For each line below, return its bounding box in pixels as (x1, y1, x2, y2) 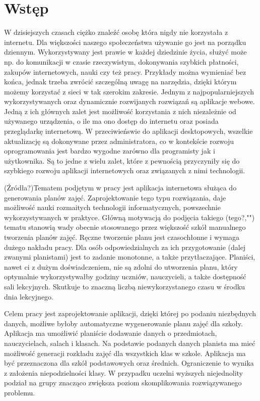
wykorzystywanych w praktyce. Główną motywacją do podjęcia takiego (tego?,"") (4, 212, 255, 222)
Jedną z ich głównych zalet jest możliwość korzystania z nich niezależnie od (4, 106, 236, 116)
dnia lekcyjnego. (4, 291, 54, 302)
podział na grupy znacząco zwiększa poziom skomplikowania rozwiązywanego (4, 377, 242, 388)
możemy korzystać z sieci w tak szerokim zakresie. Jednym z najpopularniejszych (4, 86, 254, 96)
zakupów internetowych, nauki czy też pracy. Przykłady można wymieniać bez (4, 66, 246, 77)
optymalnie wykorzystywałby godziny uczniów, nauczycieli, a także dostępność (4, 271, 246, 282)
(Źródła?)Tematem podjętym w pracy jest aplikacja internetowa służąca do (4, 182, 237, 193)
